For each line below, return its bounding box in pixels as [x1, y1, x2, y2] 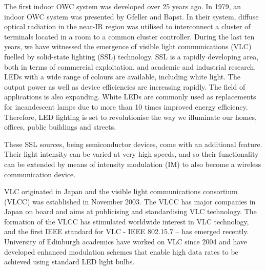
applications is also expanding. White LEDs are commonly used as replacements [4, 91, 256, 102]
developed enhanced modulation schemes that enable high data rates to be [4, 246, 238, 257]
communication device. [4, 169, 76, 179]
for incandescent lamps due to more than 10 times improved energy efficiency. [4, 101, 248, 112]
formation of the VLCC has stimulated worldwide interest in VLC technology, [4, 216, 249, 226]
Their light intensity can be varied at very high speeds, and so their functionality [4, 149, 259, 159]
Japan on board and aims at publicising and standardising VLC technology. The [4, 206, 257, 217]
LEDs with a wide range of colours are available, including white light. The [4, 71, 240, 82]
